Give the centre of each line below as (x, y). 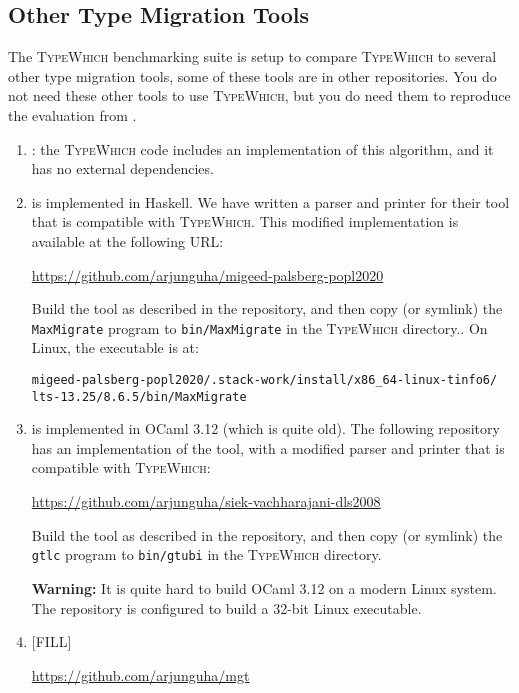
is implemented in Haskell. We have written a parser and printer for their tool (270, 201)
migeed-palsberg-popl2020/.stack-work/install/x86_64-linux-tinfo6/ (264, 379)
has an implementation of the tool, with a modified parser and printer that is (268, 447)
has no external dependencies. (122, 168)
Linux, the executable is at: (115, 347)
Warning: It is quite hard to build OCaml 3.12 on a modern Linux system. (264, 587)
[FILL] (51, 641)
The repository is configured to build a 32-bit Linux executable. (226, 607)
